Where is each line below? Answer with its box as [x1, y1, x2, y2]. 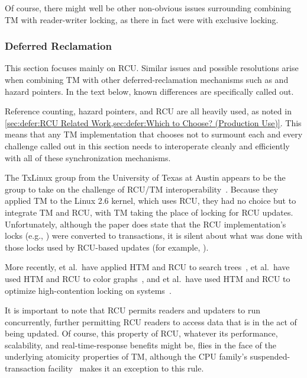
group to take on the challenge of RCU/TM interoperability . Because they [5, 182, 279, 195]
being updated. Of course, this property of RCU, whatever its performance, [5, 327, 278, 339]
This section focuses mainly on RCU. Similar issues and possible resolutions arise [5, 62, 299, 74]
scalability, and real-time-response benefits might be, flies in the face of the [5, 338, 276, 351]
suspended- [250, 350, 290, 363]
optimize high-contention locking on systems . [5, 284, 172, 296]
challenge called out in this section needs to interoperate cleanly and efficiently [5, 139, 290, 152]
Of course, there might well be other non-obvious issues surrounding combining [5, 2, 292, 14]
